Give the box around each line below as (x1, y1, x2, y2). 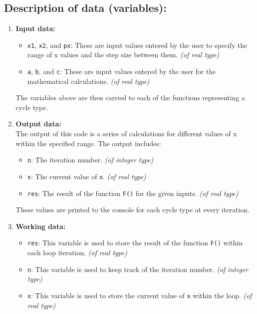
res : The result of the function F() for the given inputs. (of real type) (27, 188, 239, 198)
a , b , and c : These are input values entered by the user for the (27, 66, 216, 77)
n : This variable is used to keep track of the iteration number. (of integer (27, 264, 248, 274)
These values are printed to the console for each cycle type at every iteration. (15, 204, 250, 215)
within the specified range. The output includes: (15, 138, 161, 148)
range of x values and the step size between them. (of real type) (27, 49, 219, 60)
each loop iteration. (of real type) (27, 247, 128, 258)
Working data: (15, 221, 66, 231)
